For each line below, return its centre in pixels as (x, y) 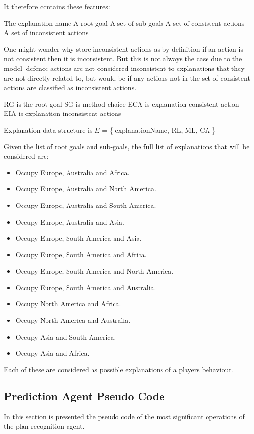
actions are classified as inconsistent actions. (70, 87)
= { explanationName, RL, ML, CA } (159, 129)
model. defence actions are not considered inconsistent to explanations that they (124, 68)
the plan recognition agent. (44, 426)
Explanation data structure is (48, 129)
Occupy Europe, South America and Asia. (79, 238)
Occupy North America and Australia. (73, 320)
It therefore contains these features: (57, 6)
